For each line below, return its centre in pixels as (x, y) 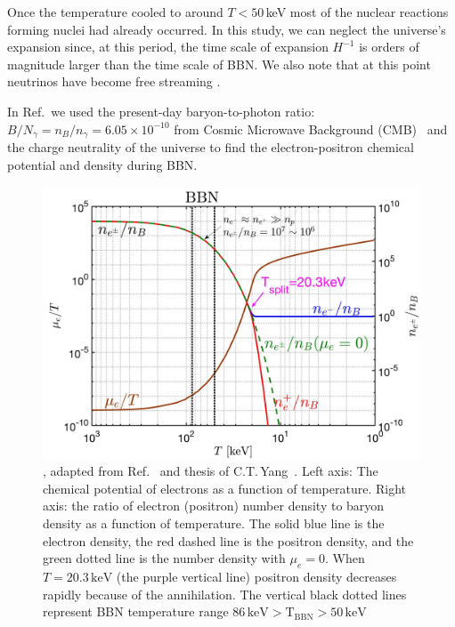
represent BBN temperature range (136, 611)
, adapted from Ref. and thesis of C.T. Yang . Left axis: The (211, 471)
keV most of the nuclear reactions (357, 12)
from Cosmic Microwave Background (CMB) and (311, 129)
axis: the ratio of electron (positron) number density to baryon (214, 506)
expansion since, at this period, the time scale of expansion (168, 47)
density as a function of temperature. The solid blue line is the (214, 522)
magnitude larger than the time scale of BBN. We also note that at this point (219, 64)
